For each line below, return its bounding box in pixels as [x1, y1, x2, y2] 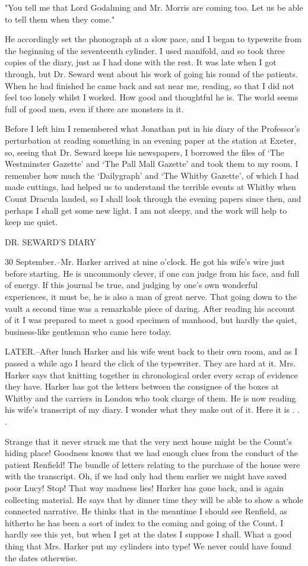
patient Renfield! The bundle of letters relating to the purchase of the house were [5, 458, 300, 470]
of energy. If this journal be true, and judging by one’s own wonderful [5, 279, 258, 291]
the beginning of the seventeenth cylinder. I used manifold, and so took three [5, 44, 285, 56]
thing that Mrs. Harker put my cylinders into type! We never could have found [5, 539, 291, 552]
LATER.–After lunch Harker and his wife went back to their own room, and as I [5, 345, 298, 358]
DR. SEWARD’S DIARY [5, 235, 96, 248]
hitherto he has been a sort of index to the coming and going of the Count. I [5, 516, 284, 529]
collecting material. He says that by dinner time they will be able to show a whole [5, 493, 303, 505]
